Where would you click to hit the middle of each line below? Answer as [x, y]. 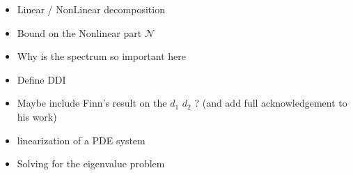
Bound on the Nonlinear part [79, 32]
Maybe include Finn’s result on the [92, 103]
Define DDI [41, 79]
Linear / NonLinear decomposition [91, 9]
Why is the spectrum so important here [102, 56]
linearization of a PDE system [81, 140]
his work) [37, 116]
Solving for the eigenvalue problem [91, 163]
